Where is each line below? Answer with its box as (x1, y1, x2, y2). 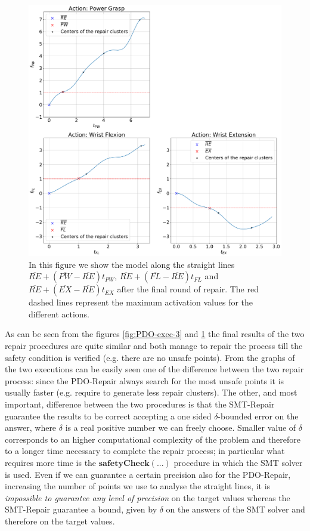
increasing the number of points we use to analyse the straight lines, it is (5, 480, 271, 492)
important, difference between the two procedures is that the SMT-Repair (5, 398, 275, 410)
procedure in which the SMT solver (173, 456, 303, 468)
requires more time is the (5, 456, 97, 468)
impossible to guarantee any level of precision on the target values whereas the (5, 491, 290, 504)
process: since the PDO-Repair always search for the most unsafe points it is (5, 374, 284, 387)
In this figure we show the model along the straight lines (29, 258, 235, 270)
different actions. (29, 307, 90, 320)
